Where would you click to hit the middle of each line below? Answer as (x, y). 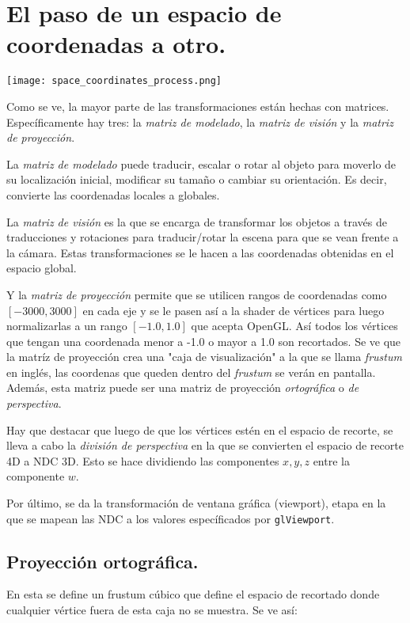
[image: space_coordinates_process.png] (114, 81)
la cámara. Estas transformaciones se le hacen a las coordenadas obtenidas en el (200, 252)
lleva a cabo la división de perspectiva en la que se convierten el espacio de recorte (205, 445)
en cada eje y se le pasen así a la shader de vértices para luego (233, 310)
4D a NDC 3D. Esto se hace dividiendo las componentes (143, 460)
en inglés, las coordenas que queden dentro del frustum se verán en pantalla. (191, 372)
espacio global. (42, 268)
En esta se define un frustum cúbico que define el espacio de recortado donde (193, 594)
